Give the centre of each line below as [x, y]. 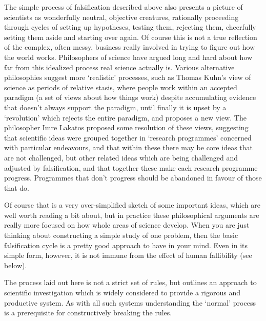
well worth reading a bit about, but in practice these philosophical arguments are [132, 215]
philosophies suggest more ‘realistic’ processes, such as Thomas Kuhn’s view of [128, 77]
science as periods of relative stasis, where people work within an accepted [121, 87]
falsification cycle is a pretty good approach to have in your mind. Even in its [126, 245]
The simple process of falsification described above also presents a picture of [124, 7]
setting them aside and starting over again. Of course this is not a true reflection [131, 37]
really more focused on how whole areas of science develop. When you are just [127, 225]
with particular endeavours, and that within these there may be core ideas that [128, 147]
